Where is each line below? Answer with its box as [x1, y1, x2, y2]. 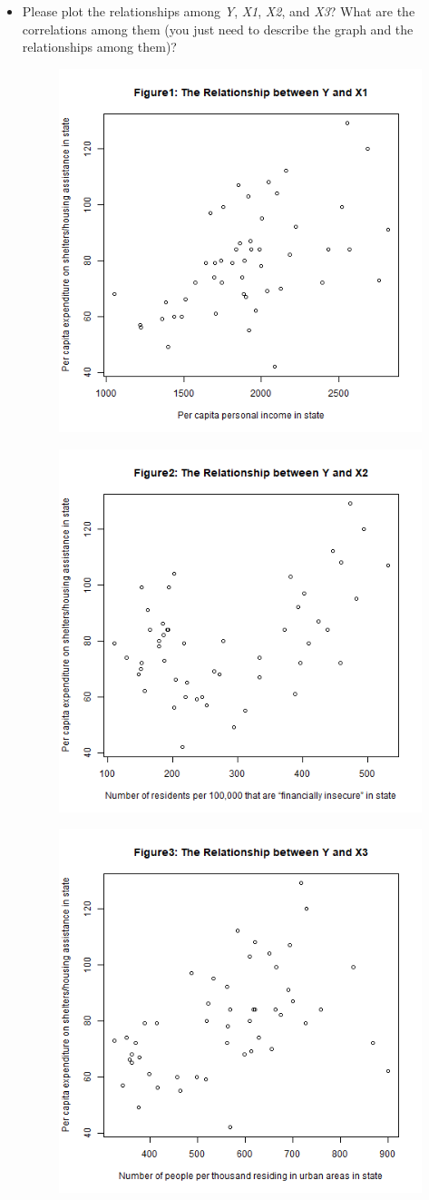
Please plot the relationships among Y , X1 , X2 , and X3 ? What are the [22, 2, 415, 20]
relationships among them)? [22, 37, 177, 56]
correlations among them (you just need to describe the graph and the [22, 19, 414, 38]
